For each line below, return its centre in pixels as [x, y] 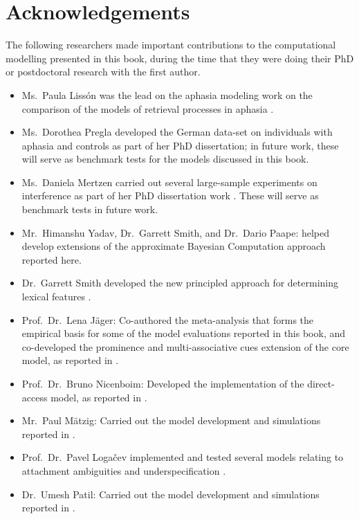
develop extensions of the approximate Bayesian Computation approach [174, 246]
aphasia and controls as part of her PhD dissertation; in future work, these [180, 145]
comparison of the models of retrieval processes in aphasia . [148, 108]
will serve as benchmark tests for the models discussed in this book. [165, 159]
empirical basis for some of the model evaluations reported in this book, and [184, 333]
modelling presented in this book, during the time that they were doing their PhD [180, 58]
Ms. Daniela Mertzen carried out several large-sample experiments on [169, 182]
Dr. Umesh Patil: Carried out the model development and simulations [171, 494]
